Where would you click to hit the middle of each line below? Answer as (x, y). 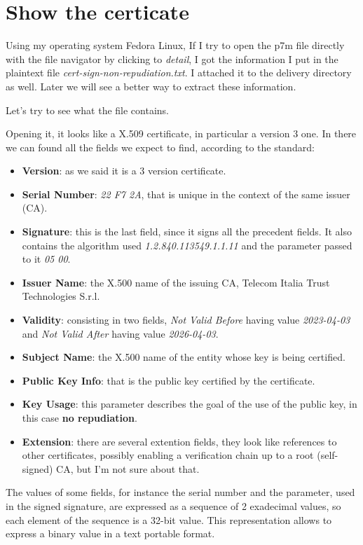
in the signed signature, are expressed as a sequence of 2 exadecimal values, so (173, 505)
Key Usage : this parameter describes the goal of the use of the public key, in (190, 404)
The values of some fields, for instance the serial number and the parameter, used (180, 492)
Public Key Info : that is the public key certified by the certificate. (169, 380)
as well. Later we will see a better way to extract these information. (151, 86)
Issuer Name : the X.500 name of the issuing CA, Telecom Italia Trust (176, 282)
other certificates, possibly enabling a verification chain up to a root (168, 455)
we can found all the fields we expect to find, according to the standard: (160, 147)
